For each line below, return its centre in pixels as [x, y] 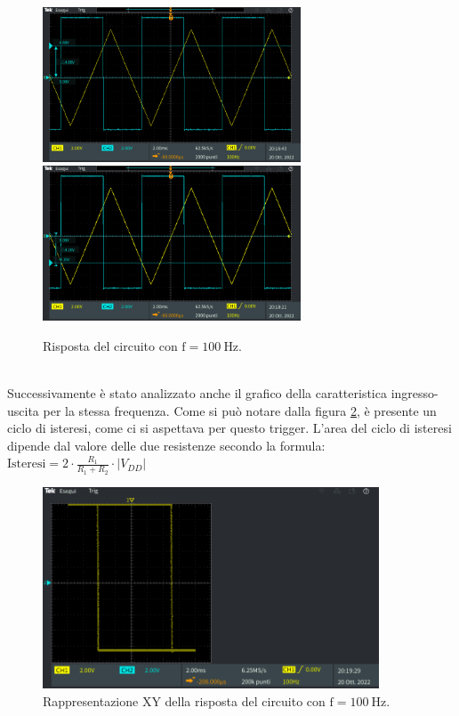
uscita [23, 410]
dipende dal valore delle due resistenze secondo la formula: [166, 445]
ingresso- [415, 393]
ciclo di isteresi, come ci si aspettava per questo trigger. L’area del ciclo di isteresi [229, 428]
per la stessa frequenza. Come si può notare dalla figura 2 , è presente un [240, 410]
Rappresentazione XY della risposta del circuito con [184, 701]
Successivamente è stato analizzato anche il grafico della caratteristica [197, 393]
